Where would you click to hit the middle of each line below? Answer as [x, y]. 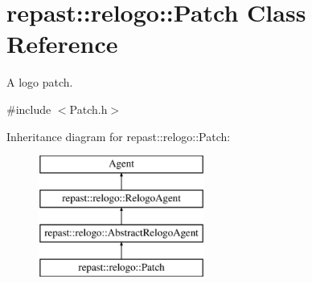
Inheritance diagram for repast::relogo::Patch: [119, 136]
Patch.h [88, 109]
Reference [62, 44]
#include [29, 109]
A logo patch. [40, 82]
